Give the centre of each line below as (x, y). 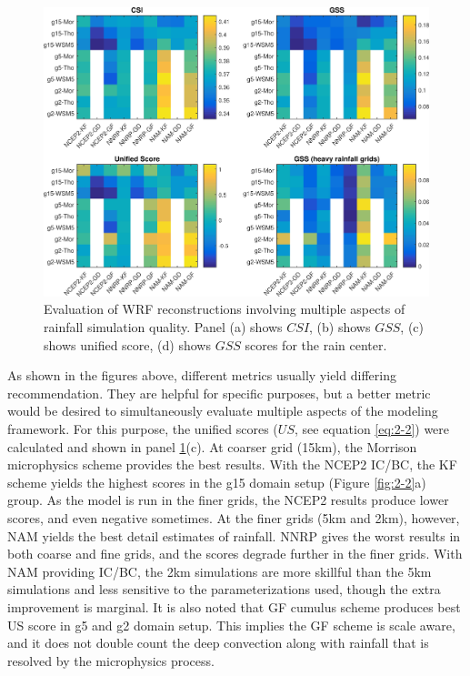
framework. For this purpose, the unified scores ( (143, 429)
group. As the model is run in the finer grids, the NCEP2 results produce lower (228, 500)
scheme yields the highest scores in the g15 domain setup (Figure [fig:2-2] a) (217, 482)
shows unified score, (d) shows (127, 344)
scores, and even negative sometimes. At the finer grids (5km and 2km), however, (234, 518)
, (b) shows (340, 327)
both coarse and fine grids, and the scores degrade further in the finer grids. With (235, 554)
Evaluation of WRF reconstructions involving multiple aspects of (225, 309)
